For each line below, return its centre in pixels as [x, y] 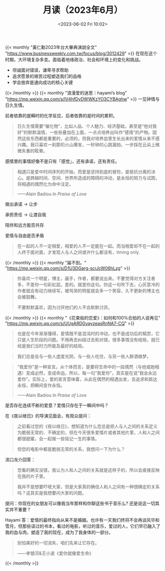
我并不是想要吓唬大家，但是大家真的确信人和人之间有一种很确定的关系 [88, 487]
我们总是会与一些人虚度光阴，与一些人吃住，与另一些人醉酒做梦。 [84, 356]
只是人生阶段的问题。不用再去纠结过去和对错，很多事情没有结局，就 [86, 339]
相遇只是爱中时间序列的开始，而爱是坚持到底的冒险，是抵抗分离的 [84, 172]
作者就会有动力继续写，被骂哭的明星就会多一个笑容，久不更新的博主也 [88, 290]
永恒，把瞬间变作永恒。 [41, 385]
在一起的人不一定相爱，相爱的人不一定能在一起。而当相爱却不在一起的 [88, 246]
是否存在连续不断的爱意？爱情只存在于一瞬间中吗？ [57, 405]
